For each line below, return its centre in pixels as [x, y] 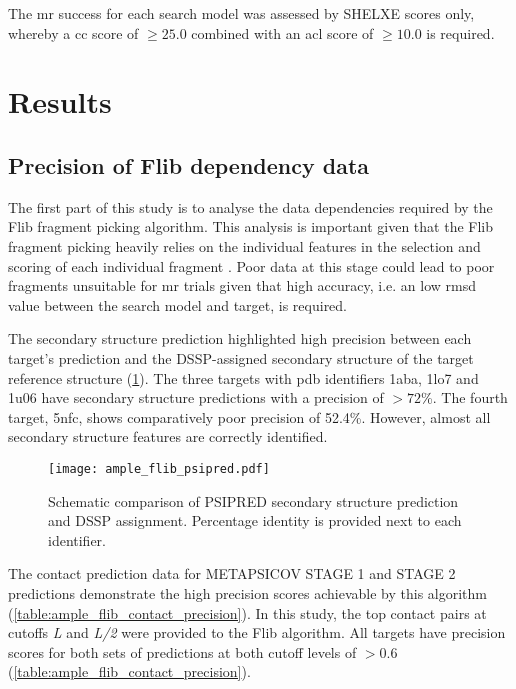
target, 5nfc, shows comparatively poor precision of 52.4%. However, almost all [249, 416]
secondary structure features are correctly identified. [168, 436]
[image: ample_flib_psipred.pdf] [159, 468]
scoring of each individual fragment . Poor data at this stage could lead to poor [251, 265]
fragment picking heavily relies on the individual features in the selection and [244, 245]
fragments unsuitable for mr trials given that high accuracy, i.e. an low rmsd [242, 285]
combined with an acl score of [282, 32]
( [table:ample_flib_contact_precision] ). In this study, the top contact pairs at [247, 612]
